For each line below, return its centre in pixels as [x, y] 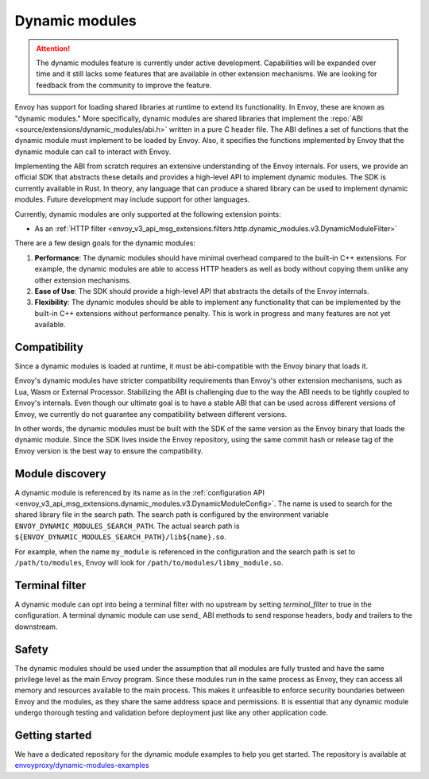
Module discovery [60, 474]
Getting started [53, 735]
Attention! [53, 48]
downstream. [36, 627]
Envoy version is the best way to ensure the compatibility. [109, 451]
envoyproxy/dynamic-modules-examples [82, 766]
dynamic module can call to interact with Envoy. [93, 152]
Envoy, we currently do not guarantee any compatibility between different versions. [151, 414]
